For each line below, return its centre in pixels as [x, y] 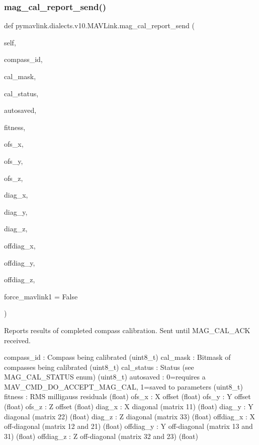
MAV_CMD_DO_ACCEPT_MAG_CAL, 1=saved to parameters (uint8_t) [123, 386]
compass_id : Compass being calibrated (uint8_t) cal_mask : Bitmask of [117, 357]
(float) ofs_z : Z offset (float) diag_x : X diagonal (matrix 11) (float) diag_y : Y [129, 406]
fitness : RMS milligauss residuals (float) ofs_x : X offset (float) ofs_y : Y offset [127, 396]
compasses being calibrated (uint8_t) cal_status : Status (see [99, 367]
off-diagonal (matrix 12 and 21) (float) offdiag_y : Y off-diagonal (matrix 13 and [128, 426]
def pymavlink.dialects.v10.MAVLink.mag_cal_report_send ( [99, 25]
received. [17, 340]
